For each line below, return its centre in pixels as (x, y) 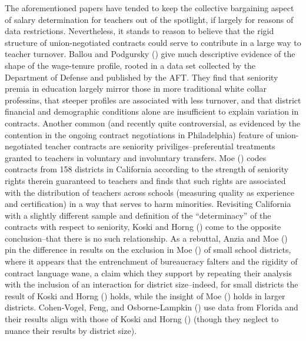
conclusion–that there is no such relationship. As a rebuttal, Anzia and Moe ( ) (146, 238)
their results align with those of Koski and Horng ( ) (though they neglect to (142, 319)
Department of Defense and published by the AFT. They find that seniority (142, 77)
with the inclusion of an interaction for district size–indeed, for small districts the (152, 284)
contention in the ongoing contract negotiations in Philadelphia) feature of (139, 134)
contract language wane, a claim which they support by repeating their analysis (148, 273)
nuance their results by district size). (71, 330)
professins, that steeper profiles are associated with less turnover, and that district (153, 100)
